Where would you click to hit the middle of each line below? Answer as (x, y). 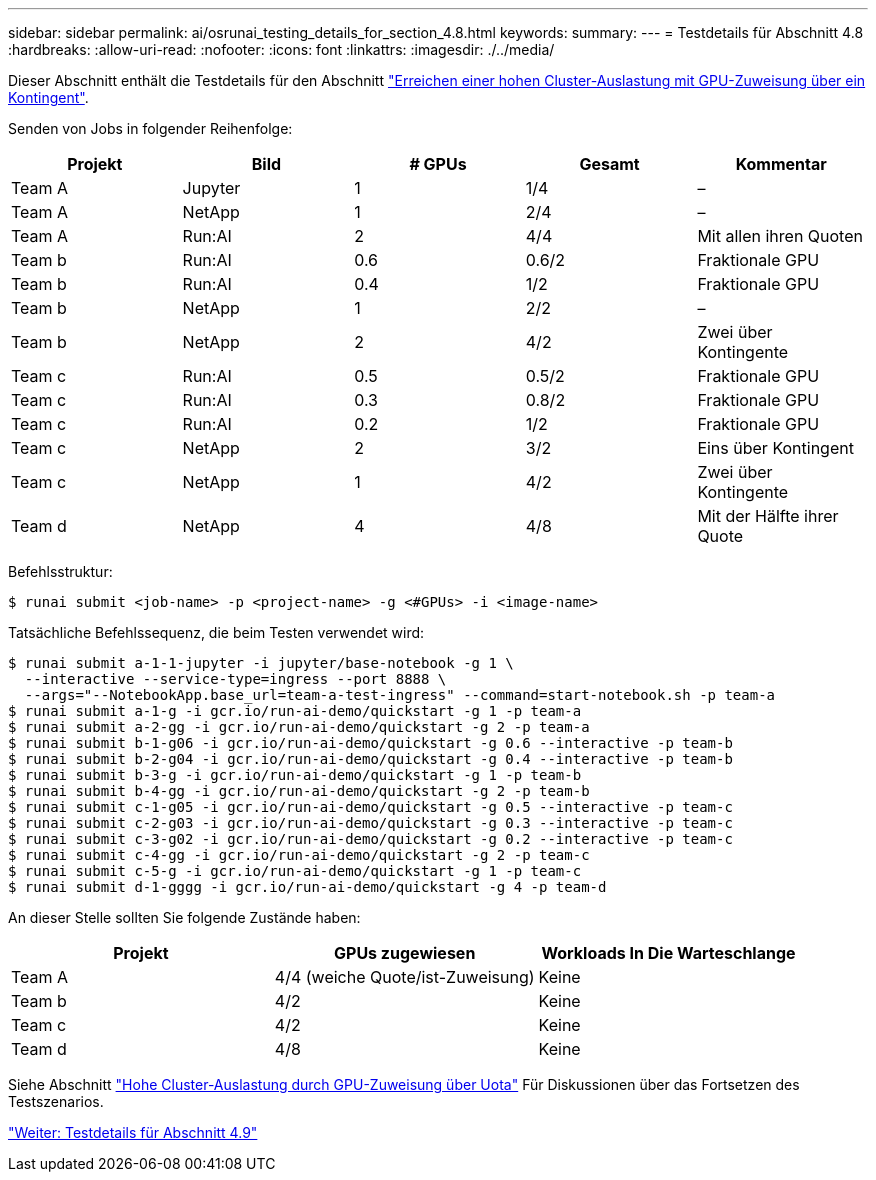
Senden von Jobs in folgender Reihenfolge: (150, 128)
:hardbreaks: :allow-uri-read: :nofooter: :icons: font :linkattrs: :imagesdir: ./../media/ (281, 49)
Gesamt (609, 164)
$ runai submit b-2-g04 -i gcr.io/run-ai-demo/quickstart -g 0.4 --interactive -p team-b (370, 759)
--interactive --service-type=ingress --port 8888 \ (235, 679)
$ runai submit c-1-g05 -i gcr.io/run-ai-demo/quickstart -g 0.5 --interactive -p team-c (370, 807)
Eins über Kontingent (775, 448)
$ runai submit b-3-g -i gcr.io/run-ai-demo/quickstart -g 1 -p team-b (295, 775)
